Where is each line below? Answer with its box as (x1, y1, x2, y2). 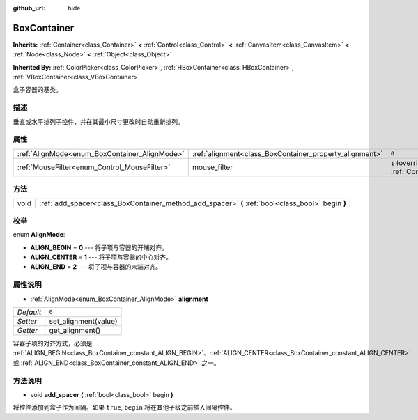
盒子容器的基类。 (13, 86, 62, 94)
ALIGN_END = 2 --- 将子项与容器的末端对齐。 (30, 263, 162, 271)
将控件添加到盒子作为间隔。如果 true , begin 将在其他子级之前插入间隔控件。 (13, 403, 236, 412)
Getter (17, 325, 38, 335)
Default (17, 307, 42, 317)
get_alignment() (49, 325, 101, 335)
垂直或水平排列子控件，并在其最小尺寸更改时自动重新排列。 (13, 117, 184, 125)
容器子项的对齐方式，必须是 (13, 339, 93, 348)
